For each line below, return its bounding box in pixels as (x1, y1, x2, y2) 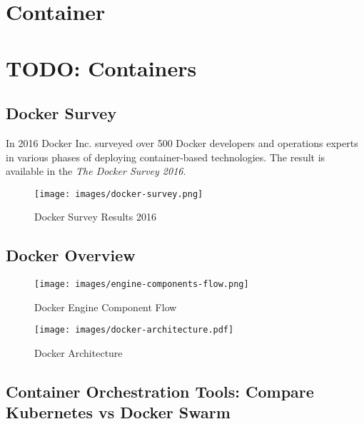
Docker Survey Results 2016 (34, 209, 156, 224)
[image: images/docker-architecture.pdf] (34, 325, 234, 335)
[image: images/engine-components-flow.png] (34, 279, 249, 290)
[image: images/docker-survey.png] (34, 188, 203, 199)
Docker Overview (6, 244, 136, 266)
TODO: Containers (6, 53, 197, 82)
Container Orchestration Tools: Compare (6, 380, 314, 403)
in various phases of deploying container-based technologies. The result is (6, 149, 325, 164)
